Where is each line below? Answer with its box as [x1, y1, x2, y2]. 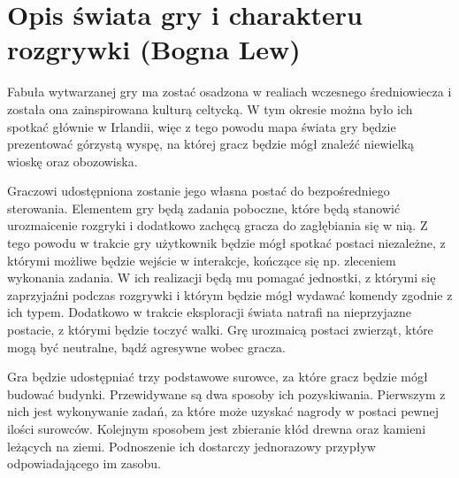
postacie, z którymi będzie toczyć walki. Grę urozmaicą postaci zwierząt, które [7, 320, 433, 339]
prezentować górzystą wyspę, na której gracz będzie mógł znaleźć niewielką [7, 135, 414, 153]
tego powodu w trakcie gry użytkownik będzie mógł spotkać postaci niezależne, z [7, 234, 446, 252]
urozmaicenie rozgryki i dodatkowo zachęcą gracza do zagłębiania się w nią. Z [7, 216, 428, 235]
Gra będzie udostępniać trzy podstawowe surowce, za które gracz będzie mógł [7, 367, 428, 386]
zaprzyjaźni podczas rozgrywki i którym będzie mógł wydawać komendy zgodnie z [7, 285, 453, 304]
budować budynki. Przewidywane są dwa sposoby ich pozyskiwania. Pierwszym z [7, 384, 446, 403]
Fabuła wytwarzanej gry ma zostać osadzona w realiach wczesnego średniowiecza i [7, 82, 452, 101]
